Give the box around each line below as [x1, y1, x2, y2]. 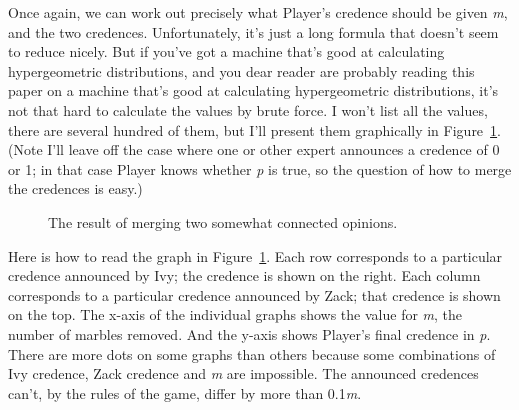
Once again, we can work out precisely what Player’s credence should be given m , [8, 2, 508, 22]
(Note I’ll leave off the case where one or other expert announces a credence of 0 [8, 139, 500, 160]
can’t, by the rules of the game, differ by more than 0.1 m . [8, 382, 362, 403]
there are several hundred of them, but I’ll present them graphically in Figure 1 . [8, 119, 501, 140]
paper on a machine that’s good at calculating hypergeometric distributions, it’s [8, 80, 499, 101]
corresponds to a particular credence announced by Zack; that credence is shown [8, 284, 501, 305]
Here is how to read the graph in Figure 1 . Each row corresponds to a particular [8, 245, 503, 266]
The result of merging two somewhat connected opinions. [48, 211, 398, 232]
